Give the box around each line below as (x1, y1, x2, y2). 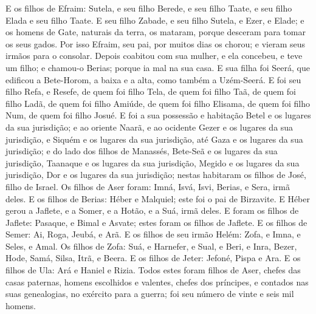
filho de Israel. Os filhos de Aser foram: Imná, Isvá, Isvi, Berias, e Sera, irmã (5, 180, 290, 193)
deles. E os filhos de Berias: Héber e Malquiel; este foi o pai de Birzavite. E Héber (5, 192, 310, 205)
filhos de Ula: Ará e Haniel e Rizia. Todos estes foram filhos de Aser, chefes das (5, 264, 301, 276)
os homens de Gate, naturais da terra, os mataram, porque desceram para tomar (5, 26, 306, 38)
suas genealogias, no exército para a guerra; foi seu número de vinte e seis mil (5, 287, 294, 300)
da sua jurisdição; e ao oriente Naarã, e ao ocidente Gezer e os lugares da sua (5, 120, 294, 133)
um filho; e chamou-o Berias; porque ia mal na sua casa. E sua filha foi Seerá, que (5, 61, 310, 73)
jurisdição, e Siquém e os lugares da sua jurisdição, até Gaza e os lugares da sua (5, 132, 303, 145)
